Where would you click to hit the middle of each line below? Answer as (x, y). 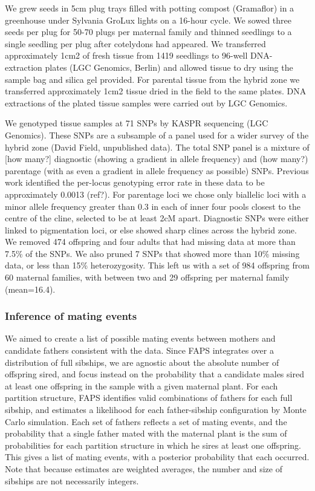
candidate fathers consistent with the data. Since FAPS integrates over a (139, 350)
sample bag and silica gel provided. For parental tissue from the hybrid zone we (152, 79)
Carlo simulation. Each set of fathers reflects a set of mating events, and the (146, 421)
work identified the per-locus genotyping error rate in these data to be (135, 182)
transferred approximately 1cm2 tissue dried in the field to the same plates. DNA (156, 91)
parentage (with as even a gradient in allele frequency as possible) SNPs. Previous (157, 170)
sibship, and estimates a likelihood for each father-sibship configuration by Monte (156, 410)
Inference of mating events (71, 316)
